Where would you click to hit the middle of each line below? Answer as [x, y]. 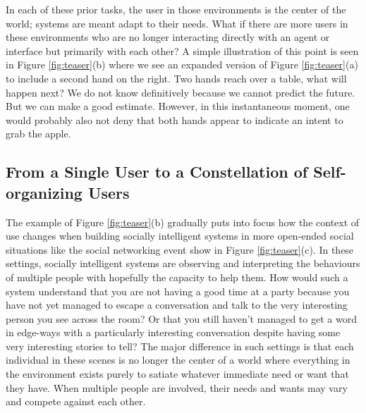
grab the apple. [38, 134]
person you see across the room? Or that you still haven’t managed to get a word [181, 318]
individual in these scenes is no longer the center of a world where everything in [178, 360]
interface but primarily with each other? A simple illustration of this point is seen [182, 50]
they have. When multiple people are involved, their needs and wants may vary [177, 387]
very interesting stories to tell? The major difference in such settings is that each [180, 346]
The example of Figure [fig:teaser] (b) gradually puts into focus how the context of [183, 222]
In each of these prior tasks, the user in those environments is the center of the [176, 9]
